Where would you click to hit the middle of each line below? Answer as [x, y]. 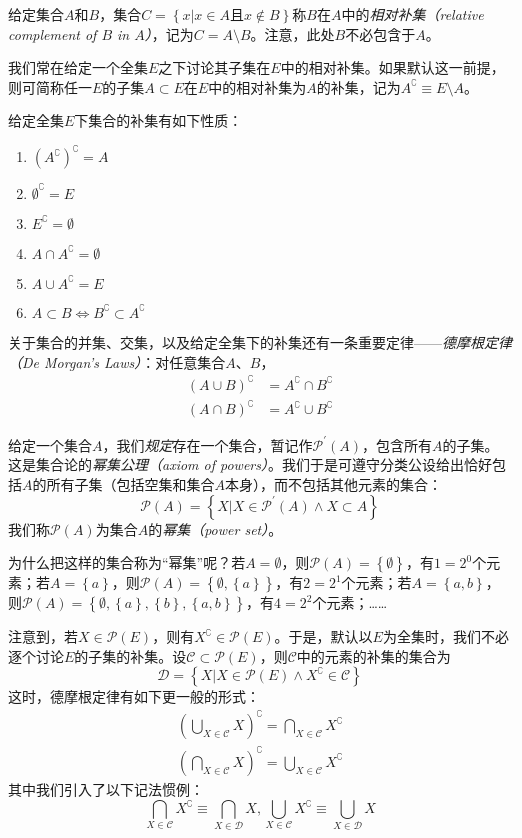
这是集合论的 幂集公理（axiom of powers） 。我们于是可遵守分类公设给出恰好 [250, 464]
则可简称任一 [50, 86]
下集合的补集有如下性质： [158, 120]
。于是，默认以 [323, 636]
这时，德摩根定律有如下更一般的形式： [134, 696]
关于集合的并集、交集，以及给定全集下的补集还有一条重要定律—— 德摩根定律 [260, 341]
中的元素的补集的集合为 [373, 655]
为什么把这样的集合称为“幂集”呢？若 [127, 562]
